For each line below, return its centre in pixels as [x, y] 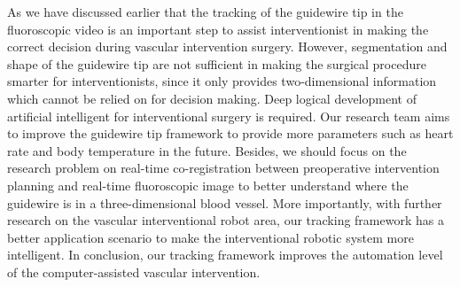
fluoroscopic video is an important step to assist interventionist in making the [218, 29]
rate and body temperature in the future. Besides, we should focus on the [207, 150]
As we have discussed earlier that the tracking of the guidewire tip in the [205, 12]
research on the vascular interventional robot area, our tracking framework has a [226, 220]
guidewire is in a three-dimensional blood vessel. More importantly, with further [225, 202]
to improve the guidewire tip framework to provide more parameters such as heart [230, 133]
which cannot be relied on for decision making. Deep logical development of [212, 98]
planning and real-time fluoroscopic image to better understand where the [208, 185]
